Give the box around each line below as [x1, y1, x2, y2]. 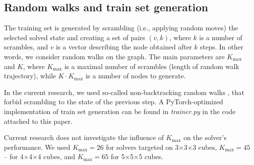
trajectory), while [4, 71, 56, 81]
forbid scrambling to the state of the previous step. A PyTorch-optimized [4, 96, 223, 107]
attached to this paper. [4, 116, 73, 126]
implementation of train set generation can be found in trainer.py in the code [4, 106, 236, 116]
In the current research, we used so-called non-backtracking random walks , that [4, 87, 245, 97]
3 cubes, [192, 141, 217, 152]
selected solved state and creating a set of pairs [4, 32, 145, 42]
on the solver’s [183, 132, 227, 142]
